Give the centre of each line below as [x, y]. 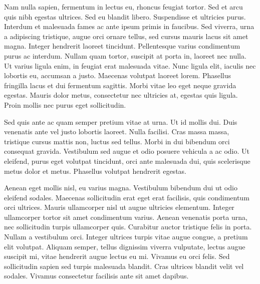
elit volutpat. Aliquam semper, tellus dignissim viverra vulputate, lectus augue [125, 246]
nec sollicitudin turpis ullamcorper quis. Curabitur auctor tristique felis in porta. [128, 227]
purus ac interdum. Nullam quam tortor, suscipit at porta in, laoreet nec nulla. [125, 55]
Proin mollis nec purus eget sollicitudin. [65, 104]
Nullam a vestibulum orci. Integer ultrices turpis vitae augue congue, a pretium [126, 237]
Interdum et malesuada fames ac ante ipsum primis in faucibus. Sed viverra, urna [129, 26]
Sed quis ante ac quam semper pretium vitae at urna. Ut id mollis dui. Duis [121, 121]
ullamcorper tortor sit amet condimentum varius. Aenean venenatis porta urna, [126, 217]
